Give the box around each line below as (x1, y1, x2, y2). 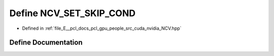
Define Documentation (9, 38, 83, 47)
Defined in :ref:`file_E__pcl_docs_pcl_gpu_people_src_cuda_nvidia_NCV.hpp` (22, 25, 182, 31)
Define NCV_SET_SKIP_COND (9, 8, 136, 19)
